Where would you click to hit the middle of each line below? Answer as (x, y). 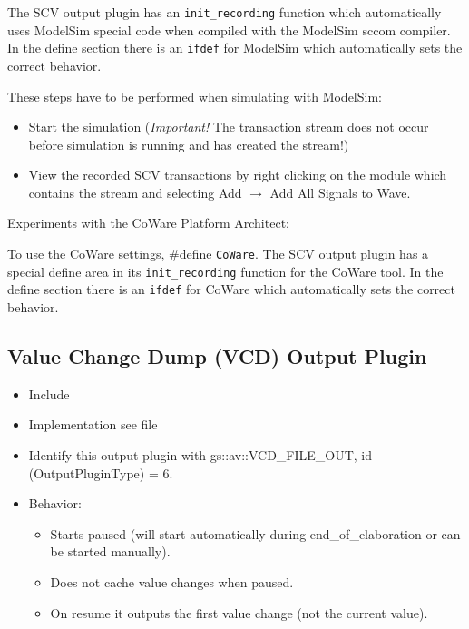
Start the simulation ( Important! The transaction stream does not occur (229, 127)
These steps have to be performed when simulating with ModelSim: (195, 96)
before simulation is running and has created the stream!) (189, 144)
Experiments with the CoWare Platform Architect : (148, 223)
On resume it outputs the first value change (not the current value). (239, 612)
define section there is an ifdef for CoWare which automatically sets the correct (231, 289)
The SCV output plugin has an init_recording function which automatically (225, 12)
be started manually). (110, 551)
